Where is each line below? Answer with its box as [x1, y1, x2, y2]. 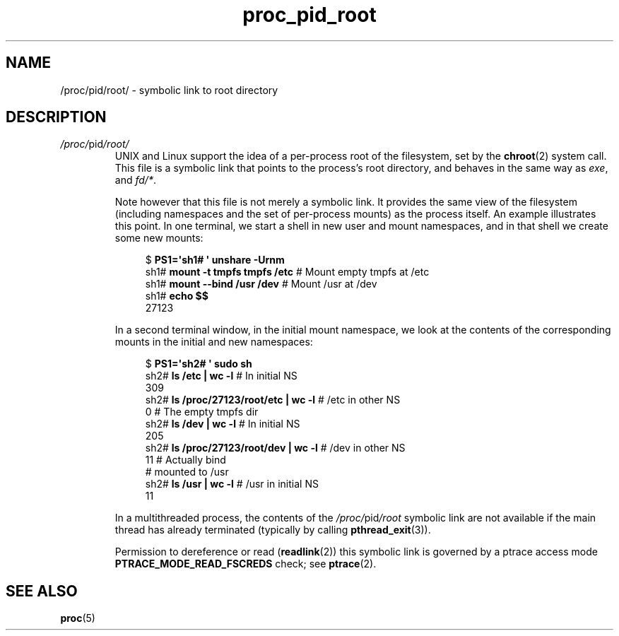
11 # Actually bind [145, 454, 226, 466]
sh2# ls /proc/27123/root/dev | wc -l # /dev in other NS [145, 442, 406, 454]
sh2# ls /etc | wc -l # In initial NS [145, 370, 297, 382]
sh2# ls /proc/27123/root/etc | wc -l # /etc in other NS [145, 394, 401, 406]
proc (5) [60, 612, 95, 625]
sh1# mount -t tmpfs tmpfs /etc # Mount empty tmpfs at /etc [145, 266, 430, 278]
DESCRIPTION [6, 108, 107, 126]
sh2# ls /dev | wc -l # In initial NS [145, 418, 300, 430]
